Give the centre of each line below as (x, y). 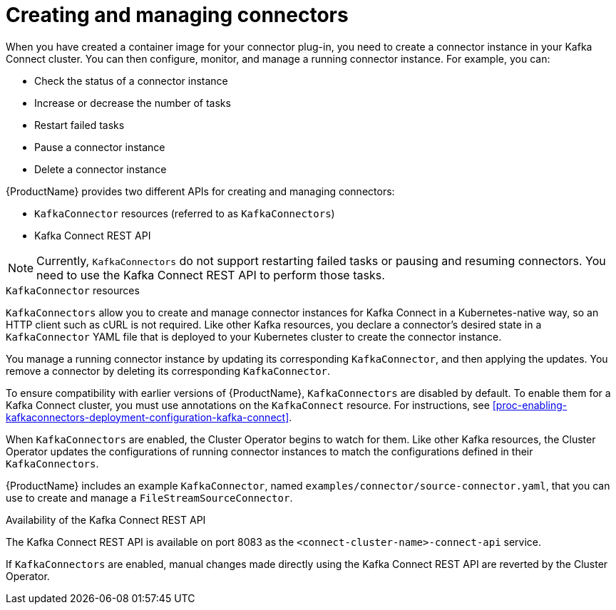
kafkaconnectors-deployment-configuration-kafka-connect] (148, 417)
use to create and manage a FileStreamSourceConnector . (149, 497)
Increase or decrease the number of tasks (133, 103)
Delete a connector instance (101, 169)
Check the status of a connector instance (131, 81)
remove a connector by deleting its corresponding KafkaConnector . (168, 371)
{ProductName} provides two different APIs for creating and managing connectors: (200, 191)
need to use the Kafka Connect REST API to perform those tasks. (211, 275)
